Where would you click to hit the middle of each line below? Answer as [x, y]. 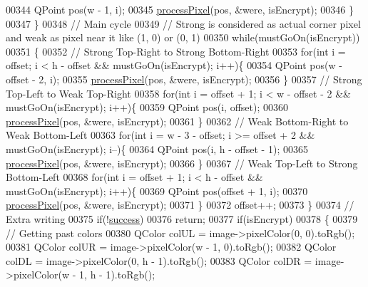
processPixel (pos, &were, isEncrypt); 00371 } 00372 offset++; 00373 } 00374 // [180, 205]
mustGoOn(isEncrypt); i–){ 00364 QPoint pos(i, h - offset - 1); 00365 [157, 148]
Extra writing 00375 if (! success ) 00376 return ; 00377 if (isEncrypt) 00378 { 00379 [182, 218]
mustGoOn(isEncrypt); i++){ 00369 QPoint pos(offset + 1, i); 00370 [157, 191]
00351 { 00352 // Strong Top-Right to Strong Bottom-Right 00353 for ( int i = [176, 51]
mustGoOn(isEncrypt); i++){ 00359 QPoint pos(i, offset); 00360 [147, 107]
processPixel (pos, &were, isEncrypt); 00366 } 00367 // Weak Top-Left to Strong [182, 163]
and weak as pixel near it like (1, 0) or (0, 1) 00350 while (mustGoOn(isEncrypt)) [183, 37]
